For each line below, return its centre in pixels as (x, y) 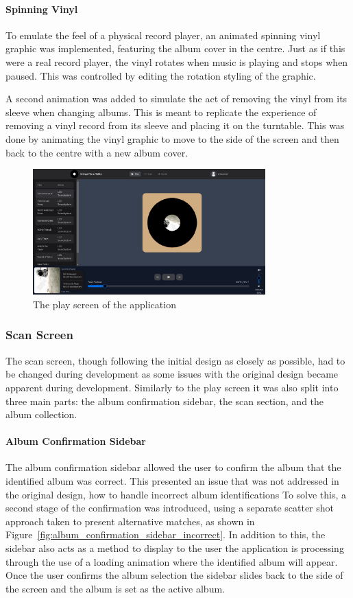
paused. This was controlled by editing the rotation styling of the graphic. (161, 75)
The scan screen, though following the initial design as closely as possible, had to (175, 360)
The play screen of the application (105, 304)
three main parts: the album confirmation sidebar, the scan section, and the (165, 401)
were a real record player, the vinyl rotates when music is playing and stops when (177, 61)
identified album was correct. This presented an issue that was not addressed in (172, 481)
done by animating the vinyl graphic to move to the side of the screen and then (172, 138)
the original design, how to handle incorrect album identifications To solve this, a (176, 494)
